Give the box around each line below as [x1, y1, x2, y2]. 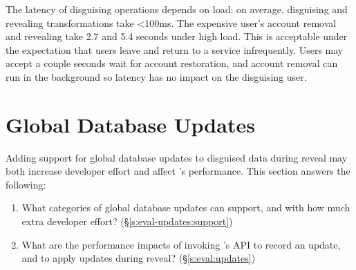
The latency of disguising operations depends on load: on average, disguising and [6, 2, 348, 16]
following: [6, 177, 46, 191]
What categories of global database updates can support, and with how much [21, 200, 350, 215]
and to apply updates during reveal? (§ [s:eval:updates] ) [21, 251, 256, 265]
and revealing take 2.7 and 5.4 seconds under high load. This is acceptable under [6, 29, 348, 44]
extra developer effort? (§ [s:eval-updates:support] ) [21, 214, 233, 229]
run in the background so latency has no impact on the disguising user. [6, 69, 307, 84]
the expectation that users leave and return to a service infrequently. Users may [6, 42, 344, 57]
